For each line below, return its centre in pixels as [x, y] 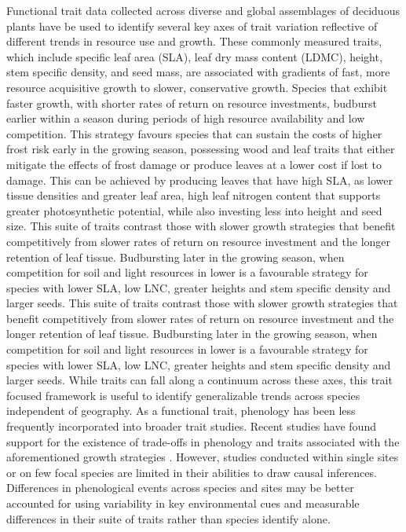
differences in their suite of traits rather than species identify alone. [168, 518]
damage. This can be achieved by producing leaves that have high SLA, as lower [200, 180]
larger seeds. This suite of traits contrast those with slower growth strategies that [202, 303]
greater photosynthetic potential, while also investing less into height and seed [194, 210]
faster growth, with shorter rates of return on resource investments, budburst [192, 103]
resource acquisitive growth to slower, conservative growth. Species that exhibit [197, 87]
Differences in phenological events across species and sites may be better [180, 488]
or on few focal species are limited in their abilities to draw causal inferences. [192, 472]
